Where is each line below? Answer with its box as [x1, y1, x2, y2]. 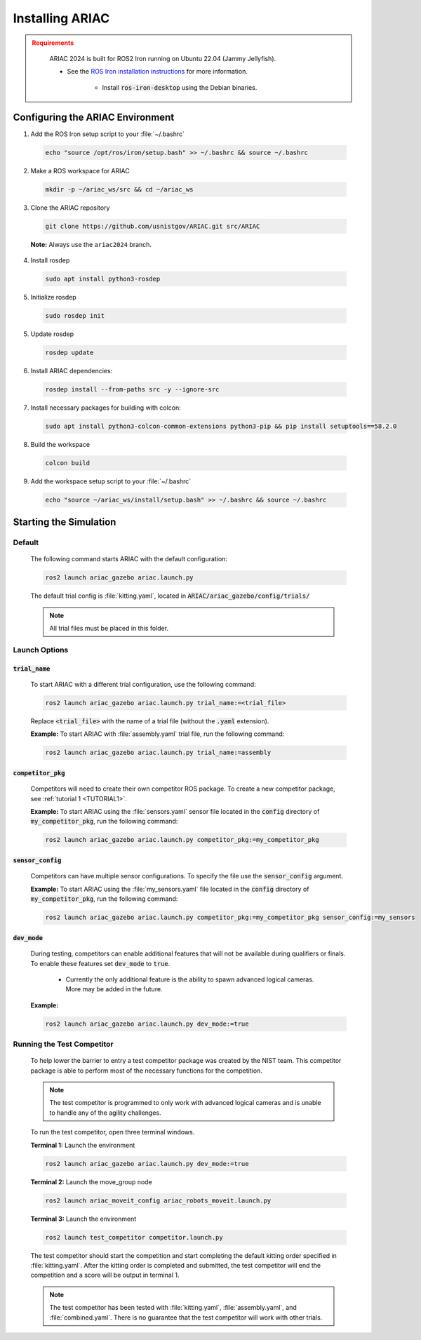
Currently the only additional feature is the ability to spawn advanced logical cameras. [65, 975, 314, 984]
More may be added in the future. [65, 985, 163, 993]
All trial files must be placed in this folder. [49, 624, 168, 633]
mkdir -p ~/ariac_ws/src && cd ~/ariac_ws [45, 185, 194, 193]
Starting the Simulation [13, 516, 116, 528]
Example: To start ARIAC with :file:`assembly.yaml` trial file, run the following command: [30, 730, 285, 738]
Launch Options [13, 645, 69, 655]
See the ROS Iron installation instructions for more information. [67, 67, 248, 76]
